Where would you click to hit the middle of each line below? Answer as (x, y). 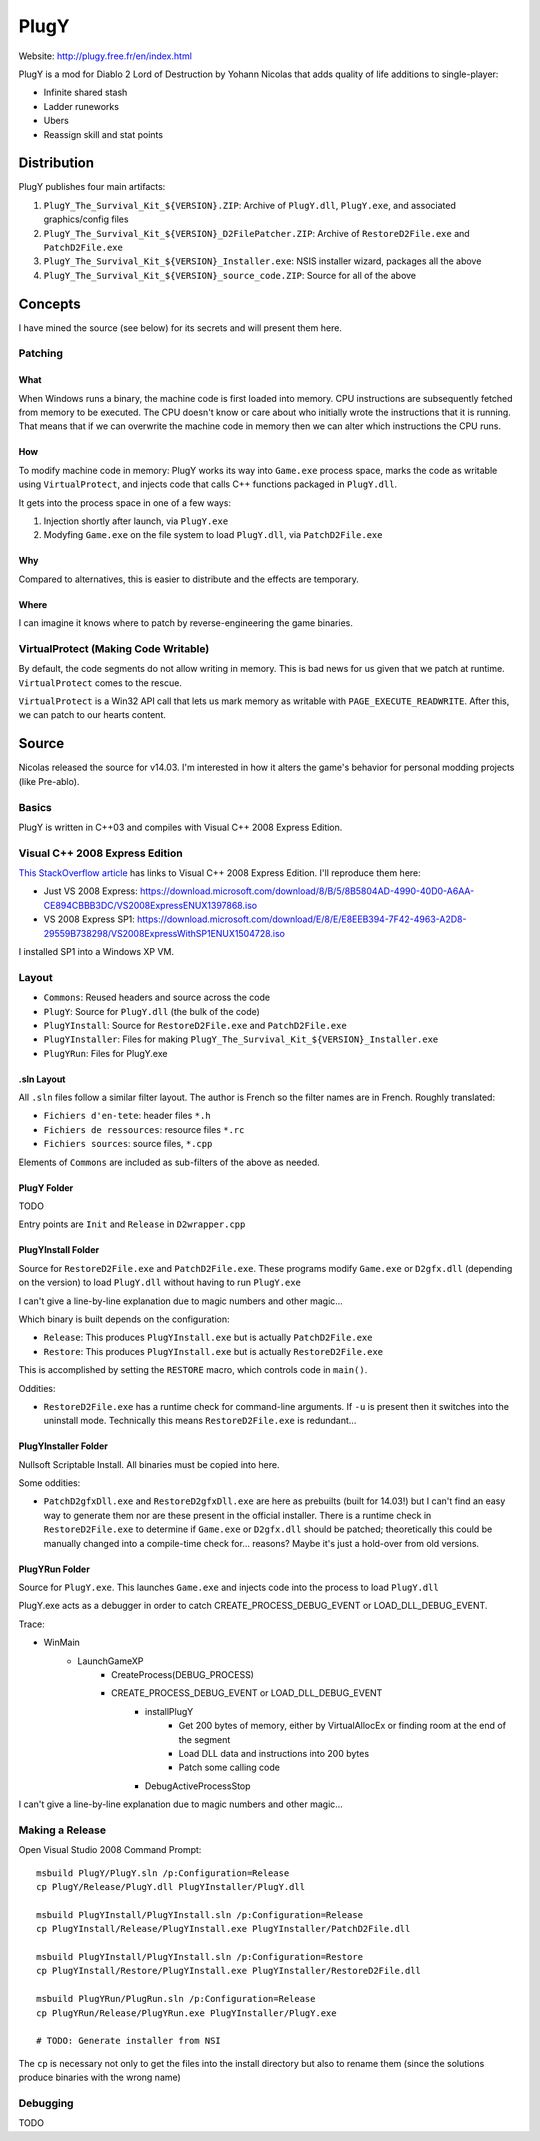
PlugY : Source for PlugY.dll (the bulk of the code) (151, 1011)
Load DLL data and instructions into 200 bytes (274, 1753)
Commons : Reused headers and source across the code (156, 997)
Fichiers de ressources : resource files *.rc (144, 1129)
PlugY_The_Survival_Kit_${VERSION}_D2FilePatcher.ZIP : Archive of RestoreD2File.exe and (256, 233)
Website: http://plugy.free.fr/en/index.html (105, 56)
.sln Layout (42, 1079)
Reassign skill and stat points (103, 134)
